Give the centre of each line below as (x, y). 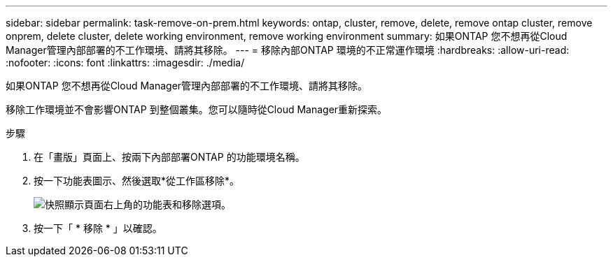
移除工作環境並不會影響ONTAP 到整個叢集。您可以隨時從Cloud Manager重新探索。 (197, 109)
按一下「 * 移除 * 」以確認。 (98, 228)
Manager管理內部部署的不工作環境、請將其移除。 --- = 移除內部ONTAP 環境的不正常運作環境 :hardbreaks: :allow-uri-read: (288, 50)
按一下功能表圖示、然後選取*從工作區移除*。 (137, 181)
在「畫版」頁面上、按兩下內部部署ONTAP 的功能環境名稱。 (169, 157)
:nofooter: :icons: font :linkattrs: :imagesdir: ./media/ (125, 63)
